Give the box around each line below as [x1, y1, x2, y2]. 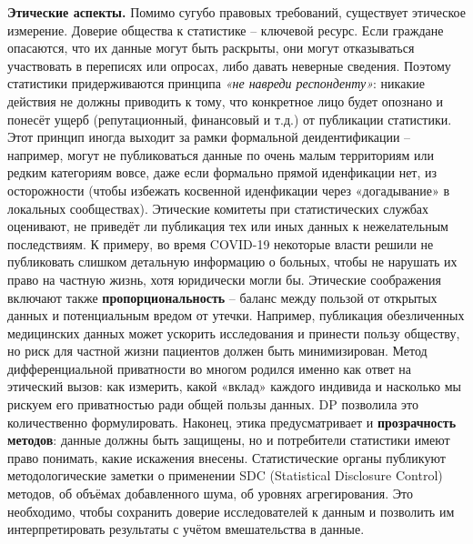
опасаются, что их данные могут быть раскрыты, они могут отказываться [7, 38, 415, 57]
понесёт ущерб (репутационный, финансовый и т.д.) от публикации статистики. [7, 109, 452, 128]
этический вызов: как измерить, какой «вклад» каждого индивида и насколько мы [7, 377, 461, 396]
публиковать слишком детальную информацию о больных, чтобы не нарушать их [7, 252, 458, 271]
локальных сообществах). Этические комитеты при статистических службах [7, 198, 429, 217]
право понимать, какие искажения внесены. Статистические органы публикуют [7, 448, 446, 467]
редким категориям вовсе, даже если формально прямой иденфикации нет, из [7, 163, 438, 182]
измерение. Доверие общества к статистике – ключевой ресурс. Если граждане [7, 20, 444, 39]
